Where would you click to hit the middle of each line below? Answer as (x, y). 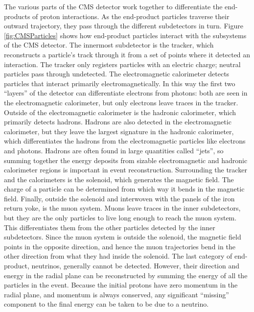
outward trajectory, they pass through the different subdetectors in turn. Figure (124, 26)
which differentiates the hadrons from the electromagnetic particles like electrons (125, 141)
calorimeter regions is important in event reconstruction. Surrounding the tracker (126, 170)
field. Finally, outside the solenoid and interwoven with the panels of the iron (119, 198)
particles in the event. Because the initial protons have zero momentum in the (121, 285)
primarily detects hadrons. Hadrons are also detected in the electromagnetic (118, 122)
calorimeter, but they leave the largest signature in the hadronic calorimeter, (119, 131)
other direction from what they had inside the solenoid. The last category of (118, 256)
